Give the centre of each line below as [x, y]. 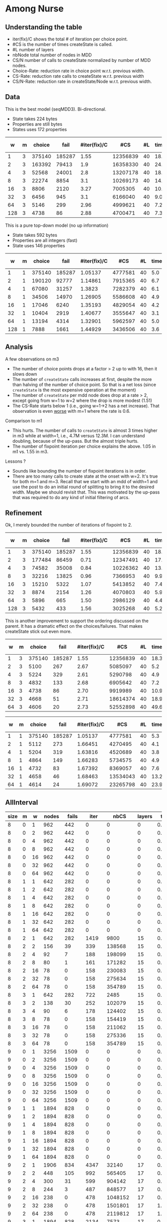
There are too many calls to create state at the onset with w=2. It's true [85, 476]
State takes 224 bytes [35, 119]
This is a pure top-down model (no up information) [57, 225]
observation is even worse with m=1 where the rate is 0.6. [71, 411]
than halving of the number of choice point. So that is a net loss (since [84, 384]
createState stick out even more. [39, 632]
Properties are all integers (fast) [45, 240]
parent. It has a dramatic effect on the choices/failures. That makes [74, 626]
